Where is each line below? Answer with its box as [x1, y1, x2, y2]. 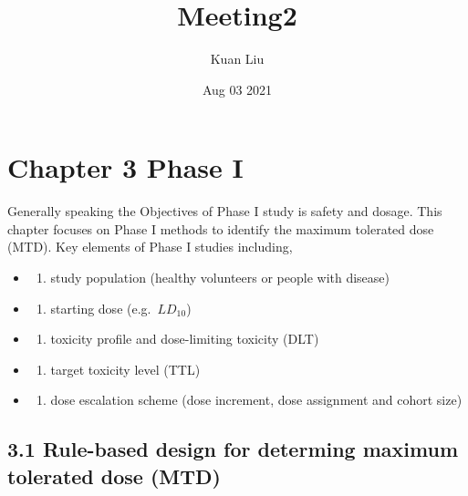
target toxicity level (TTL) [50, 359, 201, 378]
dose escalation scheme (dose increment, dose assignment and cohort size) [50, 390, 463, 409]
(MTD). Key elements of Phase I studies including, [7, 237, 293, 256]
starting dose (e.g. [50, 298, 151, 317]
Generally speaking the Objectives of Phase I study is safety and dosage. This [7, 201, 442, 221]
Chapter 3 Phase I [7, 149, 244, 186]
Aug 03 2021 [202, 79, 273, 98]
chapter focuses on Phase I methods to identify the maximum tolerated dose [7, 219, 434, 238]
